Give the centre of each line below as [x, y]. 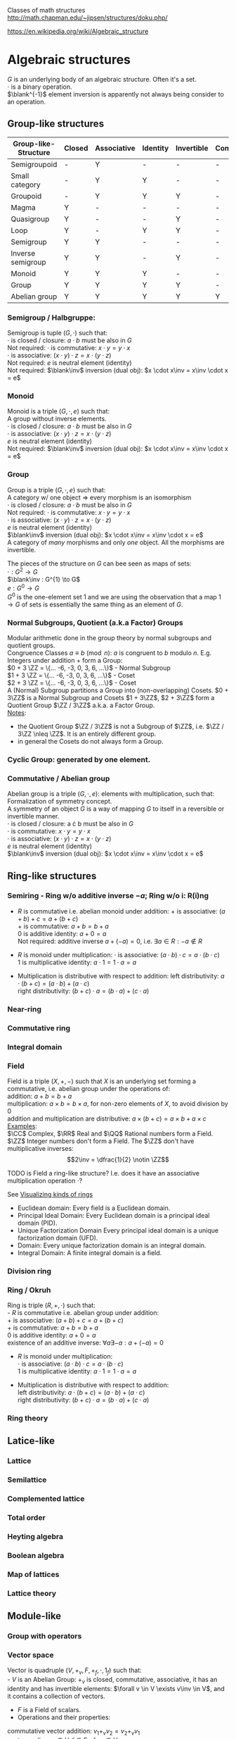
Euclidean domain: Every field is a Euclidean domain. [94, 1208]
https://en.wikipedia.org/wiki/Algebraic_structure [78, 31]
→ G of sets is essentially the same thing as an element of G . [95, 604]
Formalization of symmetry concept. [60, 802]
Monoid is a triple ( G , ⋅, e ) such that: [59, 411]
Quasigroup [30, 219]
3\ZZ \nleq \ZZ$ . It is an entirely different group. [87, 734]
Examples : [22, 1126]
